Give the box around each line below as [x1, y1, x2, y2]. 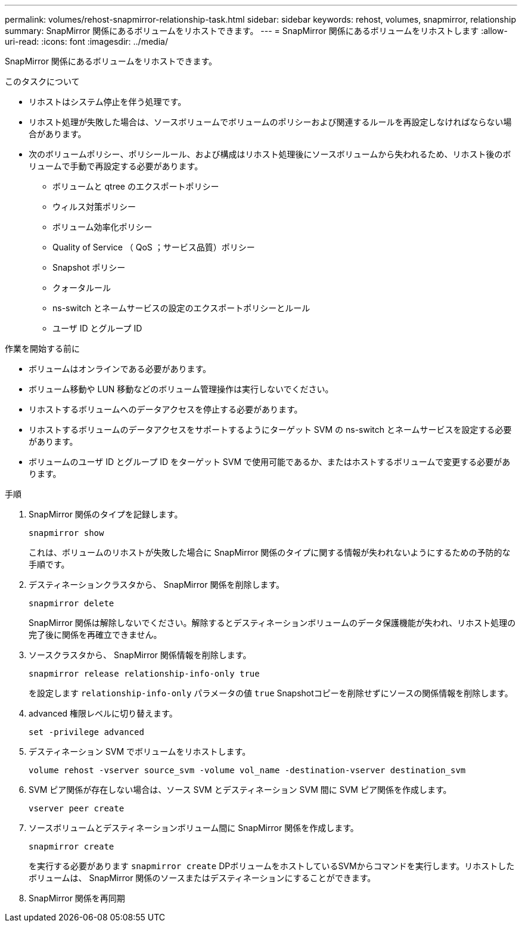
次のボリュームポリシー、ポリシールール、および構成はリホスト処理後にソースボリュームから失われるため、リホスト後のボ [29, 149, 511, 159]
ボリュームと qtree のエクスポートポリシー [52, 181, 219, 191]
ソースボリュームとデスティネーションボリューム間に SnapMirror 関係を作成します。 [29, 823, 359, 833]
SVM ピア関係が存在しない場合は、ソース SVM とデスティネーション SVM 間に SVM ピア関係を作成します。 [29, 785, 452, 795]
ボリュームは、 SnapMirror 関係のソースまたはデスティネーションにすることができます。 [29, 873, 376, 883]
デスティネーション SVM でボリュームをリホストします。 [29, 746, 251, 757]
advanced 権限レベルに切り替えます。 [29, 708, 178, 718]
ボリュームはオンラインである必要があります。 [29, 364, 212, 374]
